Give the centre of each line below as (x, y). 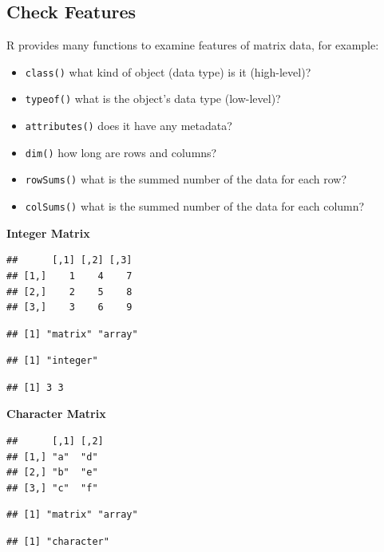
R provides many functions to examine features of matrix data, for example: (193, 45)
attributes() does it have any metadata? (129, 126)
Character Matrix (56, 414)
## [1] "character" (58, 542)
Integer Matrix (48, 233)
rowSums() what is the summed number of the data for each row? (186, 179)
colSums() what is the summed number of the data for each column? (195, 206)
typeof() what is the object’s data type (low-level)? (153, 99)
